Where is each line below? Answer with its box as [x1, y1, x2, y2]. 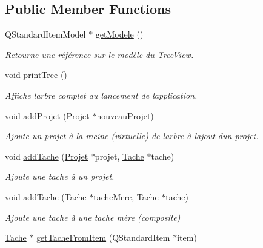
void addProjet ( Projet [5, 109, 90, 122]
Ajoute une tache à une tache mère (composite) [5, 210, 181, 223]
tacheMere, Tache [93, 190, 159, 203]
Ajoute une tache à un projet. [5, 170, 115, 183]
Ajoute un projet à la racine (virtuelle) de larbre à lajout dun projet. [5, 129, 259, 142]
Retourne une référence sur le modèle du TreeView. [5, 48, 194, 60]
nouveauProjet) [96, 109, 154, 122]
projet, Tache [95, 149, 144, 162]
